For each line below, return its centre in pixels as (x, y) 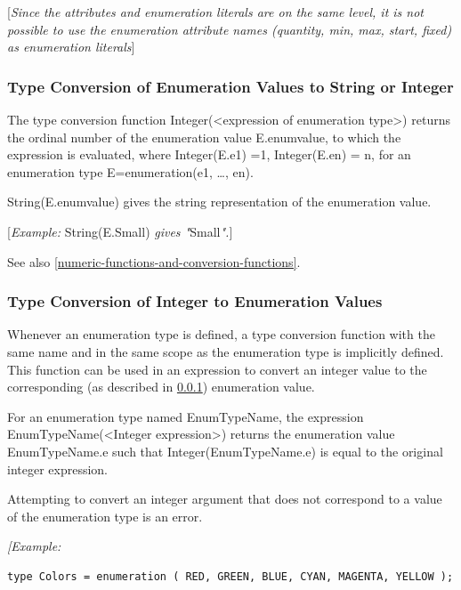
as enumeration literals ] (71, 47)
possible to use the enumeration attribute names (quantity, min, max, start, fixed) (230, 29)
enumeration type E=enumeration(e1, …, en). (130, 171)
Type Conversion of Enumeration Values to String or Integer (230, 86)
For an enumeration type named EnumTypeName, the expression (186, 416)
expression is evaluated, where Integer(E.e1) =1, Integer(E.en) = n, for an (209, 154)
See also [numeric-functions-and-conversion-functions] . (154, 261)
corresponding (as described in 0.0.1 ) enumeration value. (161, 387)
